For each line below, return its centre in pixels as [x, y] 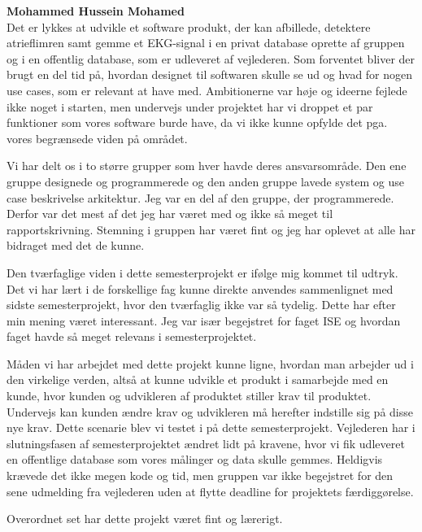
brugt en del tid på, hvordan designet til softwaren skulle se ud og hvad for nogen [210, 74]
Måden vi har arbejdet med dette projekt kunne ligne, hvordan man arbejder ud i [210, 363]
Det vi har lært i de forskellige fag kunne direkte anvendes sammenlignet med [200, 288]
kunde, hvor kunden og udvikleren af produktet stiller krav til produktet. [189, 396]
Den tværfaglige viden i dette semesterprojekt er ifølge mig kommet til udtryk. [202, 272]
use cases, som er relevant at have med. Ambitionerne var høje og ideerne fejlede [207, 90]
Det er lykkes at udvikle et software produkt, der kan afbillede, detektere [189, 26]
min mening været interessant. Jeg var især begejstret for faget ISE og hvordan [204, 320]
